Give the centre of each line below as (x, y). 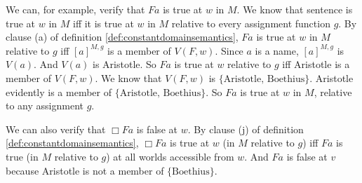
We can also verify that (56, 129)
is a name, (277, 50)
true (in (22, 156)
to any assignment (45, 106)
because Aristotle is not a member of (85, 170)
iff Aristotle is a (316, 64)
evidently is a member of (59, 91)
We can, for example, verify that (75, 9)
